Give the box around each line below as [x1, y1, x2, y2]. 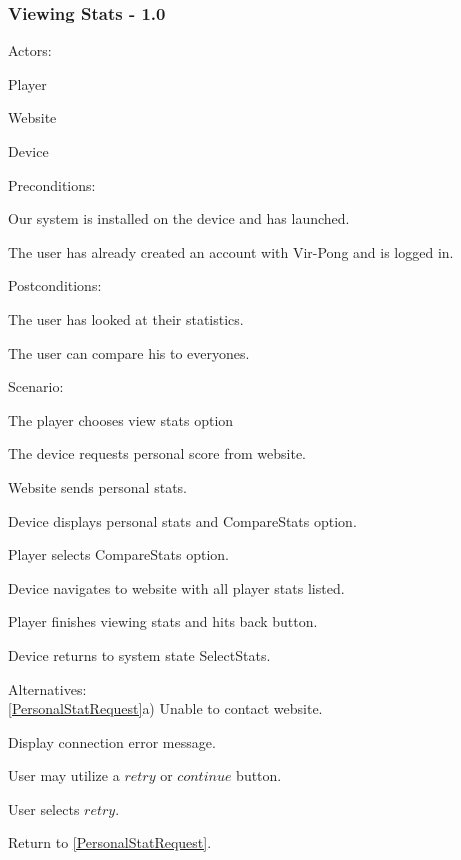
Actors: [8, 40, 52, 61]
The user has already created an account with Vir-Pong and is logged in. [8, 241, 454, 262]
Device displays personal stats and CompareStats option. [8, 510, 357, 531]
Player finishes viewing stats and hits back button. [8, 611, 318, 632]
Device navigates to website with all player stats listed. [8, 577, 345, 598]
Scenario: [8, 376, 64, 397]
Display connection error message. [8, 731, 216, 752]
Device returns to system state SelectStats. [8, 644, 271, 665]
